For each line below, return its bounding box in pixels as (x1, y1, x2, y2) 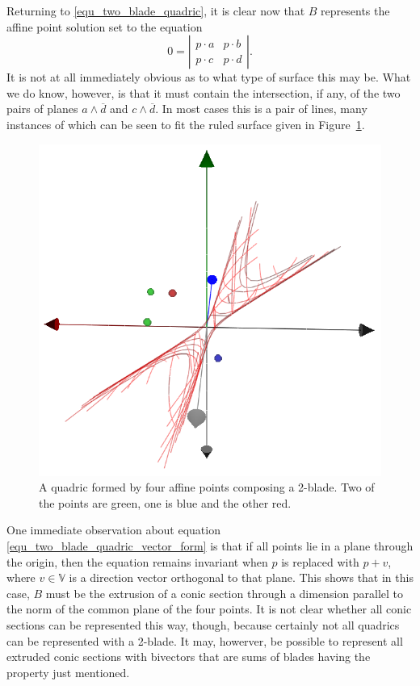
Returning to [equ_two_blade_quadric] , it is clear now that (6, 2, 305, 19)
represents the (321, 2, 390, 19)
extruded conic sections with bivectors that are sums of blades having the (6, 648, 371, 665)
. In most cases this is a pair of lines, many (155, 100, 367, 117)
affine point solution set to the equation (6, 18, 203, 35)
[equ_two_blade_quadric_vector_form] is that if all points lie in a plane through (6, 538, 414, 554)
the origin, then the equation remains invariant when (6, 553, 268, 570)
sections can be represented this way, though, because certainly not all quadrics (6, 617, 400, 634)
